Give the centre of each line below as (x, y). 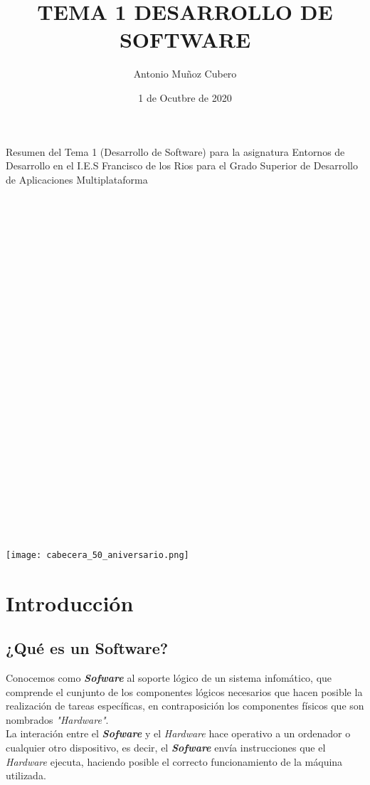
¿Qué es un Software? (87, 648)
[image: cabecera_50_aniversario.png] (97, 555)
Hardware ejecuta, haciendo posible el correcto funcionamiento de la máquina (174, 761)
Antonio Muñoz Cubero (185, 74)
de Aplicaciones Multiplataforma (77, 179)
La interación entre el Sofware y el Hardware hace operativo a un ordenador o (178, 733)
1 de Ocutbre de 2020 (185, 97)
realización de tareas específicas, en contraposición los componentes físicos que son (185, 706)
